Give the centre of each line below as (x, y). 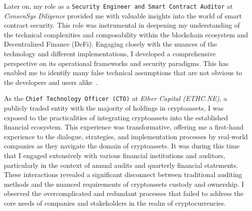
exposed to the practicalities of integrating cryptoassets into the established (116, 117)
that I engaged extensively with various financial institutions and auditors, (115, 155)
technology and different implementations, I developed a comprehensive (110, 54)
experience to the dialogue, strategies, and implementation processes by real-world (126, 136)
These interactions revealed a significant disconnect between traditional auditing (123, 174)
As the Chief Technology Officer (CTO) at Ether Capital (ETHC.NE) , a (116, 98)
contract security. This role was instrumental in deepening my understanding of (122, 25)
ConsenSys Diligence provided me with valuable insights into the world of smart (123, 15)
